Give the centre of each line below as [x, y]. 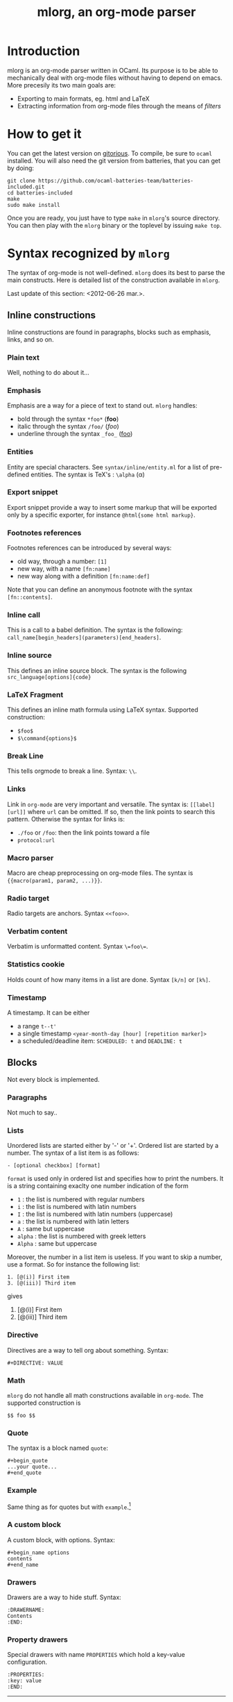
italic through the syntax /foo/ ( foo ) [68, 426]
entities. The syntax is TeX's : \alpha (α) [88, 474]
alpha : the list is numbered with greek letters [81, 1236]
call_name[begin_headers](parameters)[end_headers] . [84, 637]
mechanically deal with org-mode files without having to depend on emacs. [115, 78]
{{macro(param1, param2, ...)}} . [55, 880]
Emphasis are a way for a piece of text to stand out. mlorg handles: [102, 406]
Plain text [23, 357]
